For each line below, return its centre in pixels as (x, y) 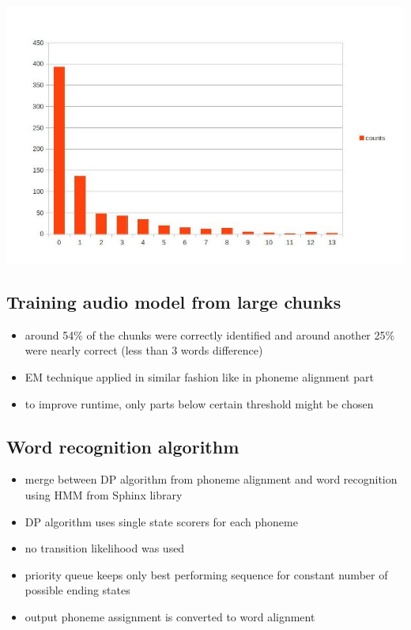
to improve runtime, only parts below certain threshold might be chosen (199, 403)
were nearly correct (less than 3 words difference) (144, 350)
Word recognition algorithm (123, 446)
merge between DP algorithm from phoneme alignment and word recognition (211, 479)
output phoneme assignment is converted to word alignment (170, 616)
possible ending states (77, 590)
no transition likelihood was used (105, 548)
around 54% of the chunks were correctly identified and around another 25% (210, 334)
